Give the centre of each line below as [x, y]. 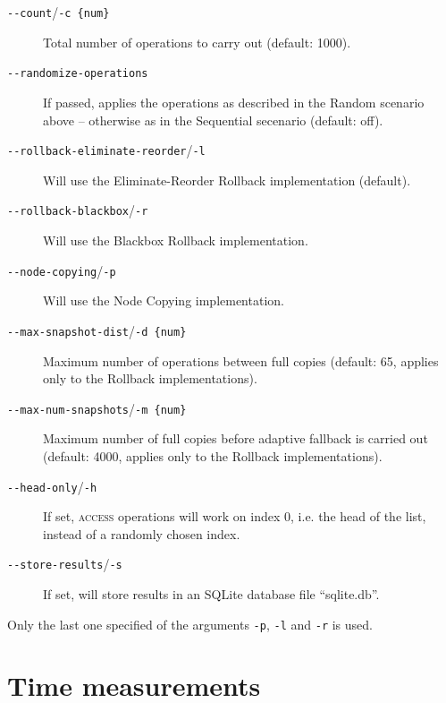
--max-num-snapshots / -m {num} [97, 408]
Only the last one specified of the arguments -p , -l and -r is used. [190, 624]
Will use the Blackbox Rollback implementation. [176, 240]
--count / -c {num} [59, 12]
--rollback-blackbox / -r [78, 210]
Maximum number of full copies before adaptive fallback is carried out [236, 438]
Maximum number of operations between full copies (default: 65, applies [241, 360]
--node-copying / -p [62, 270]
